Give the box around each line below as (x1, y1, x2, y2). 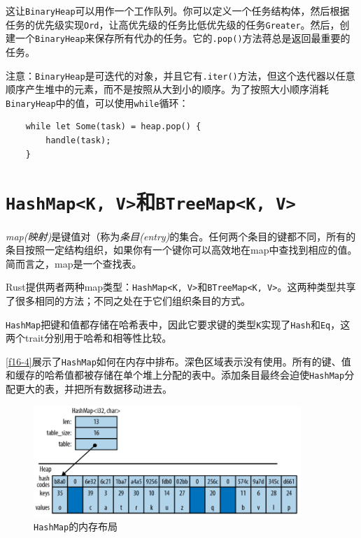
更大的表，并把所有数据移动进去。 (15, 381, 172, 396)
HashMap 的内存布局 (34, 518, 118, 533)
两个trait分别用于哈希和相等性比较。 (6, 330, 172, 345)
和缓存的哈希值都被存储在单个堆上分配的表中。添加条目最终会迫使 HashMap (6, 368, 345, 382)
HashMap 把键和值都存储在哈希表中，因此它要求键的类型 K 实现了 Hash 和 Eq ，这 (6, 317, 351, 331)
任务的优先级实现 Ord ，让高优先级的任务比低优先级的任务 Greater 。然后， (6, 17, 340, 31)
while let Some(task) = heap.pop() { (25, 122, 201, 132)
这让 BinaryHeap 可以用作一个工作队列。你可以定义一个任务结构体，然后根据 (6, 3, 350, 17)
